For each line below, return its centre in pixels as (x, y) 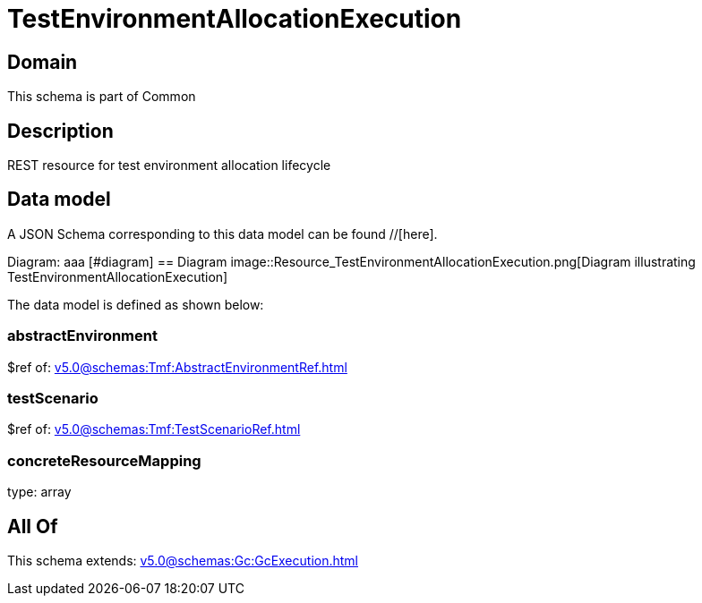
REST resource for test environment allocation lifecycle (169, 166)
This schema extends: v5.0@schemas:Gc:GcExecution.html (183, 560)
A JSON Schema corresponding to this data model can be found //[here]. (223, 234)
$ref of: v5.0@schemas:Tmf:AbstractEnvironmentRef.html (177, 367)
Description (60, 131)
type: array (39, 492)
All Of (33, 526)
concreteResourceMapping (104, 460)
